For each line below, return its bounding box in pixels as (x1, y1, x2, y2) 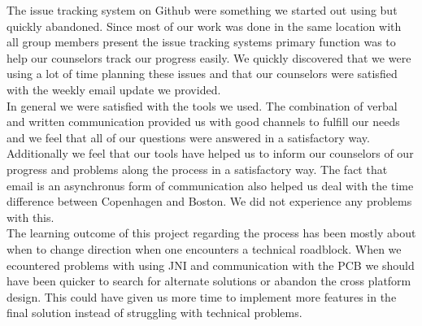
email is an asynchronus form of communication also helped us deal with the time (7, 176, 414, 193)
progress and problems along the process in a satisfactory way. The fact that (7, 160, 388, 177)
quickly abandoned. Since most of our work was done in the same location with (7, 17, 402, 34)
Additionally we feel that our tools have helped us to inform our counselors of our (7, 145, 414, 162)
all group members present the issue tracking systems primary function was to (7, 33, 396, 50)
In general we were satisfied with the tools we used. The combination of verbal (7, 97, 398, 114)
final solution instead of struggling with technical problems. (7, 304, 302, 321)
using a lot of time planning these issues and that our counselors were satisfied (7, 65, 398, 82)
